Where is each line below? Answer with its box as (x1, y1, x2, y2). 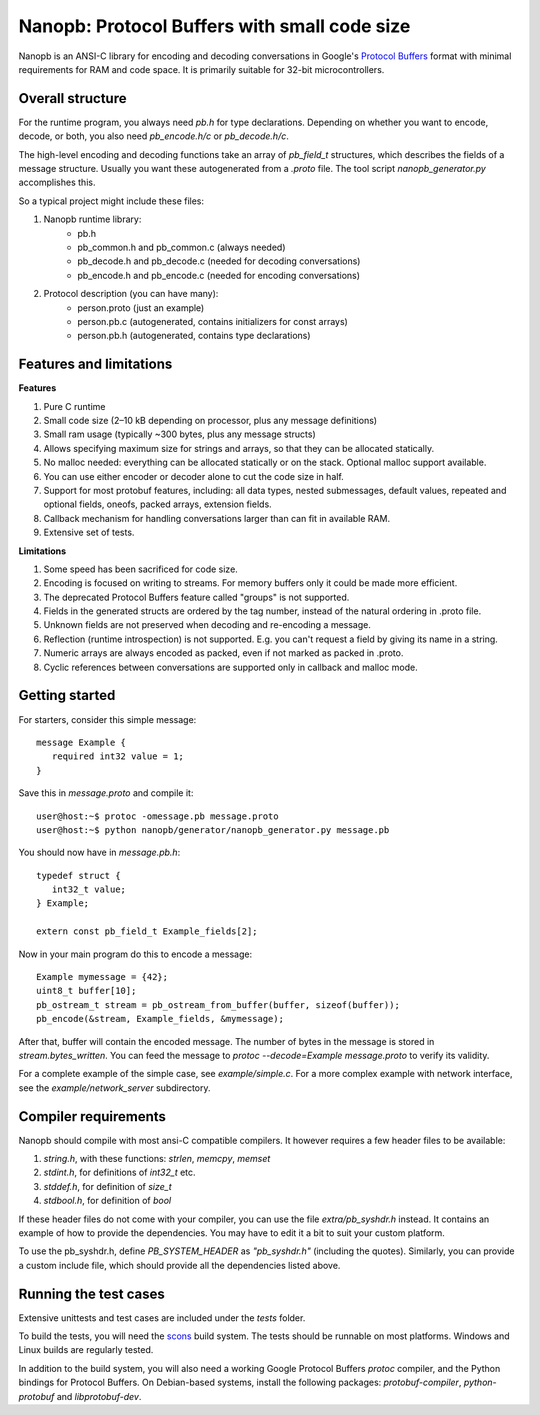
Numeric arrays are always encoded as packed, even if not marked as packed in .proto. (43, 647, 404, 659)
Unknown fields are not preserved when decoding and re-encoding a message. (43, 619, 372, 631)
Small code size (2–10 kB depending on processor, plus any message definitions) (43, 415, 378, 426)
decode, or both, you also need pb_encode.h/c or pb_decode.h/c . (18, 130, 289, 142)
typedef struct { (36, 870, 121, 881)
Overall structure (18, 90, 127, 107)
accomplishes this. (18, 176, 96, 189)
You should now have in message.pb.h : (18, 846, 181, 859)
